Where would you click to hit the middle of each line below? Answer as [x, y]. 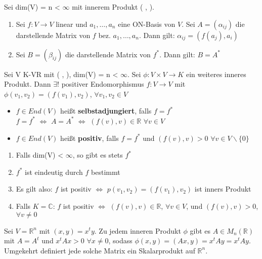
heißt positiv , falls [90, 138]
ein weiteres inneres [216, 74]
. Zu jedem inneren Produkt [138, 230]
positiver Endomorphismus [103, 84]
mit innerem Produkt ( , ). [113, 7]
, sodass [120, 240]
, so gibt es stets [98, 155]
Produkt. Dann [28, 84]
